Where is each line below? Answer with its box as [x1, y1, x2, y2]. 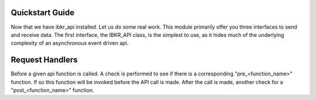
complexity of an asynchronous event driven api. [11, 40, 129, 47]
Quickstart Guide [11, 8, 75, 18]
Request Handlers [11, 55, 78, 65]
